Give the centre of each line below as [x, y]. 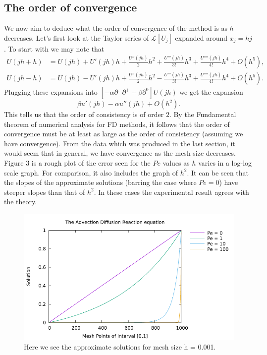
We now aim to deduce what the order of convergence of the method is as [116, 28]
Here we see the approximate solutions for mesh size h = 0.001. [120, 347]
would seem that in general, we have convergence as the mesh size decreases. [120, 153]
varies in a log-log [225, 163]
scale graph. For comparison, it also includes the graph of [91, 172]
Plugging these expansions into [51, 92]
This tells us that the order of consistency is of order [84, 114]
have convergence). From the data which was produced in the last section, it [120, 143]
